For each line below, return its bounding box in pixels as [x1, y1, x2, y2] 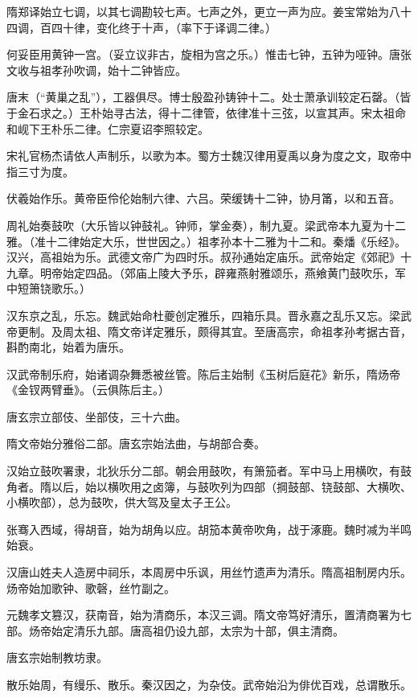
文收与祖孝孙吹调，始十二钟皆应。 [6, 61, 186, 78]
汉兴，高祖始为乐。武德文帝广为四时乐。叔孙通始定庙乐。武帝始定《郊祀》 [6, 248, 400, 265]
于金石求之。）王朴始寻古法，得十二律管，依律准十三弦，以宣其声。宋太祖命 [6, 104, 406, 121]
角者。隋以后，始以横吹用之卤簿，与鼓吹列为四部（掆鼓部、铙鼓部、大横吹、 [6, 478, 412, 495]
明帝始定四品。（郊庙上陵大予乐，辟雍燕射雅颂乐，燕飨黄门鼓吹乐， [39, 264, 395, 281]
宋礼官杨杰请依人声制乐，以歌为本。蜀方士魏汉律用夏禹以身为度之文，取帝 [6, 147, 400, 164]
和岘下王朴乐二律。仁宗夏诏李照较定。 [6, 120, 209, 137]
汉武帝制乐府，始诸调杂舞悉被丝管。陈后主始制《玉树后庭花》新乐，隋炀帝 [6, 365, 400, 382]
